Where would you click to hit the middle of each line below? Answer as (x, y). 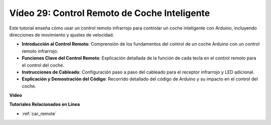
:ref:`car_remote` (39, 113)
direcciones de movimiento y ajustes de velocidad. (62, 34)
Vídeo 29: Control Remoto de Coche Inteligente (110, 13)
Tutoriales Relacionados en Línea (45, 104)
